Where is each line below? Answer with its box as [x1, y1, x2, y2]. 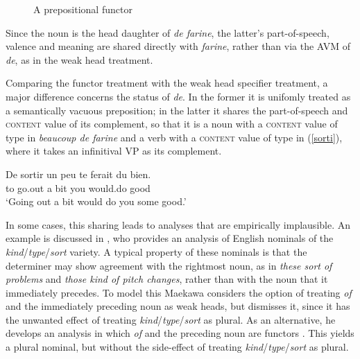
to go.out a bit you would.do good [6, 180, 151, 195]
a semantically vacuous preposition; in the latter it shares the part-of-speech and [6, 103, 348, 117]
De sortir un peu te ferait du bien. [6, 166, 151, 181]
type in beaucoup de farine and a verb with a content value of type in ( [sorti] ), [6, 130, 343, 144]
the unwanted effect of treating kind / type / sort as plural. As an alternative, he [6, 312, 336, 326]
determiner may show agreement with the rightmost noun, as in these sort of [6, 258, 332, 272]
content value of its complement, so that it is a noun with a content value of [6, 116, 338, 131]
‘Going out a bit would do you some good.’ [6, 194, 187, 209]
